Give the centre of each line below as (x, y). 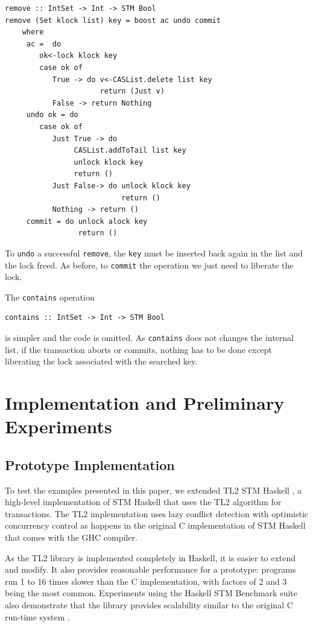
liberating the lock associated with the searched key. (101, 361)
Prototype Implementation (90, 464)
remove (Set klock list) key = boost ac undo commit (113, 20)
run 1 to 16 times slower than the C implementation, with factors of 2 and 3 (146, 581)
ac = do (44, 44)
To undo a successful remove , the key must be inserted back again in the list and (154, 253)
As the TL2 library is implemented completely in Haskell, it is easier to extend (150, 557)
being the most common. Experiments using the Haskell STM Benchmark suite (151, 593)
